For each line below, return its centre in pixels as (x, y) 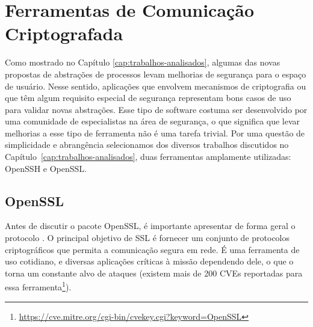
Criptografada (64, 33)
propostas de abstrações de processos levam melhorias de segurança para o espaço (156, 74)
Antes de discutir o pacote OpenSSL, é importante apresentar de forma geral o (150, 226)
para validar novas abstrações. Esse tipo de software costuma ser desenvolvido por (156, 109)
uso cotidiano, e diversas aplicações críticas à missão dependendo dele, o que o (149, 261)
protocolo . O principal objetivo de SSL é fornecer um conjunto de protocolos (147, 238)
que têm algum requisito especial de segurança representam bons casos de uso (148, 98)
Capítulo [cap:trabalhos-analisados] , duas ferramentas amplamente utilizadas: (148, 157)
